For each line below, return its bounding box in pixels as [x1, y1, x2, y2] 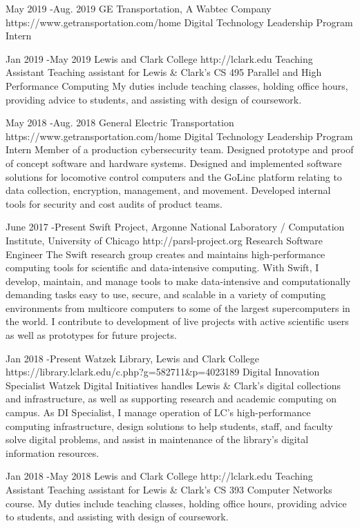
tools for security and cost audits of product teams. [6, 196, 222, 211]
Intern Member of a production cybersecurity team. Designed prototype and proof [6, 142, 354, 157]
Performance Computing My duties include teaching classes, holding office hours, [6, 78, 348, 92]
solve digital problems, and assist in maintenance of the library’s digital [6, 432, 309, 447]
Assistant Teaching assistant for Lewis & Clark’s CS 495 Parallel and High [6, 65, 322, 79]
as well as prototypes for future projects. [6, 328, 177, 342]
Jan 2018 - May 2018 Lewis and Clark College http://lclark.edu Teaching [6, 469, 313, 483]
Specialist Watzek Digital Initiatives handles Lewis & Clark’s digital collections [6, 378, 341, 392]
